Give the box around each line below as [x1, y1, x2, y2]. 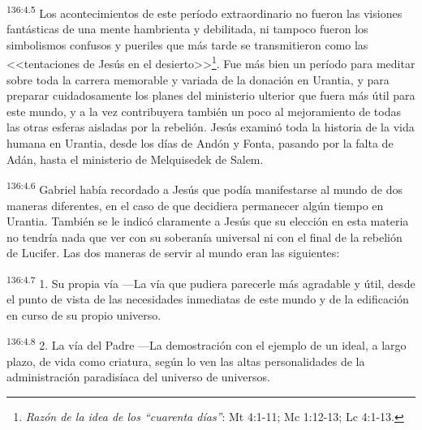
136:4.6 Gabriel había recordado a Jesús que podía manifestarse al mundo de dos [6, 178, 403, 197]
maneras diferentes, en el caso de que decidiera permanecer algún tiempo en [6, 196, 384, 213]
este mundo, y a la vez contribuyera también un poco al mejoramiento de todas [6, 102, 401, 119]
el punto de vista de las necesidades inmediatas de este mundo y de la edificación [6, 290, 409, 307]
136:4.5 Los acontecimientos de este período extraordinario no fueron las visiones [6, 2, 403, 21]
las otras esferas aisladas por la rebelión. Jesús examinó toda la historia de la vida [6, 118, 415, 135]
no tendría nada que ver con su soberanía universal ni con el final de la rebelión [6, 228, 403, 245]
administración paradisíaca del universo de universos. [6, 368, 270, 385]
